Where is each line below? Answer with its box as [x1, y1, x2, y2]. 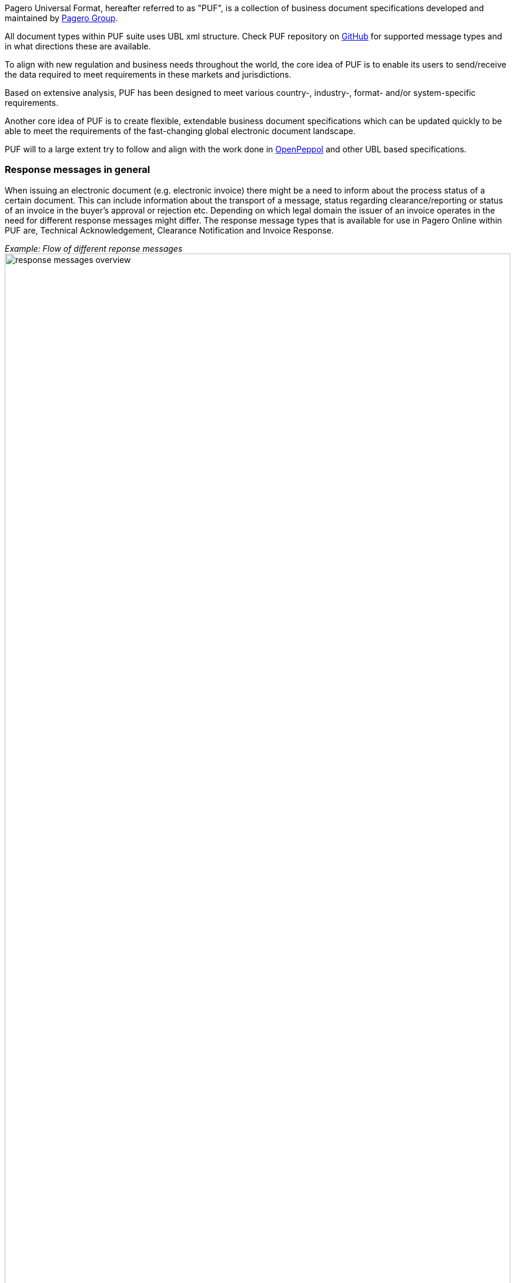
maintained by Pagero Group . [5, 13, 118, 23]
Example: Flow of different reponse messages [5, 243, 183, 254]
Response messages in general [5, 164, 151, 176]
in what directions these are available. [5, 41, 151, 51]
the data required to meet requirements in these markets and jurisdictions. [5, 69, 292, 79]
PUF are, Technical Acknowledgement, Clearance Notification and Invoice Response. [5, 225, 334, 235]
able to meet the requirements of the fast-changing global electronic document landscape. [5, 126, 356, 136]
